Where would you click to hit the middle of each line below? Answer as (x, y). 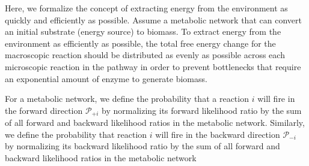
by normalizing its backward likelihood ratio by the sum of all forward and (142, 146)
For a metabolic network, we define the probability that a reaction (127, 99)
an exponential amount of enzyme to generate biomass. (106, 78)
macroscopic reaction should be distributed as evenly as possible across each (145, 55)
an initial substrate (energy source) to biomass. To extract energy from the (143, 31)
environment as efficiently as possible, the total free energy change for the (140, 43)
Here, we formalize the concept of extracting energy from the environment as (146, 8)
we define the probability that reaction (76, 134)
